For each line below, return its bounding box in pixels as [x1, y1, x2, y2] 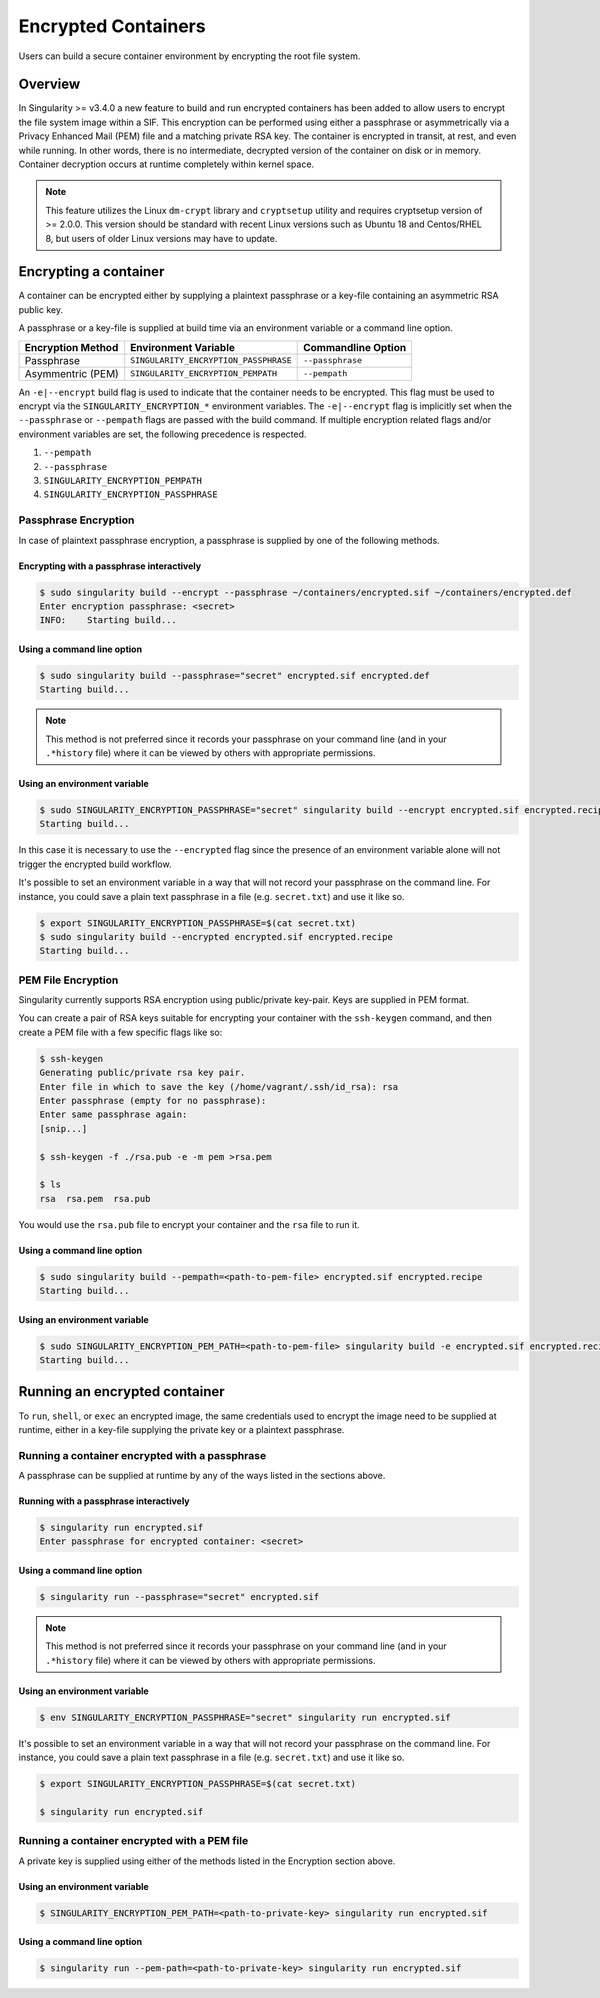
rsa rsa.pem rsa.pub [39, 1193, 151, 1204]
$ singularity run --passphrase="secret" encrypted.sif [39, 1591, 320, 1603]
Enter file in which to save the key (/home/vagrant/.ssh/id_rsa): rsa [39, 1081, 399, 1092]
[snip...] [39, 1123, 88, 1134]
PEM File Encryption [18, 973, 119, 987]
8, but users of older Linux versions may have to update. [45, 232, 278, 244]
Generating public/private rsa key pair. [39, 1067, 246, 1079]
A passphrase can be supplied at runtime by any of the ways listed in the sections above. [18, 1470, 386, 1482]
